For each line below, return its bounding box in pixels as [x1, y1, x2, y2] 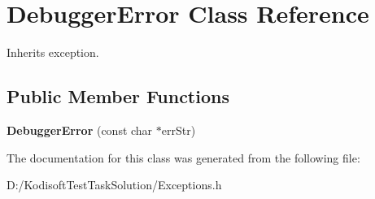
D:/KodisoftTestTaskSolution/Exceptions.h [7, 176, 222, 193]
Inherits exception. [7, 44, 99, 61]
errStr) [161, 121, 196, 138]
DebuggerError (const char [7, 121, 153, 138]
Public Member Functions [7, 84, 229, 109]
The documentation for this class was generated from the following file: [7, 149, 360, 166]
